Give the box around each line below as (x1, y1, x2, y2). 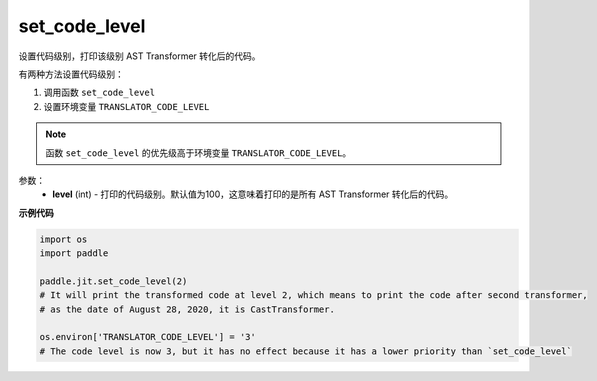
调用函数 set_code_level (43, 86, 155, 99)
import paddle (39, 248, 109, 259)
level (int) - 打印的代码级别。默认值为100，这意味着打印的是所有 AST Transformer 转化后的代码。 (52, 188, 454, 200)
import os (39, 233, 88, 245)
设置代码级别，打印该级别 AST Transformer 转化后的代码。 (18, 50, 261, 62)
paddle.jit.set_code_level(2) (39, 275, 188, 287)
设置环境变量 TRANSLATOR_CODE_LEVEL (43, 100, 210, 112)
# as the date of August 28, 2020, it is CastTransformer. (39, 303, 335, 315)
